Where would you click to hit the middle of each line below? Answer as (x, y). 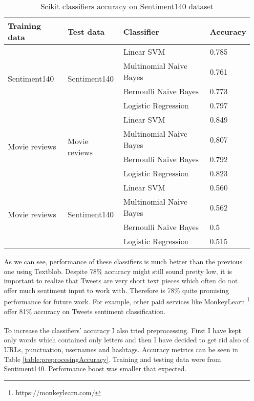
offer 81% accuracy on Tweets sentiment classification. (85, 311)
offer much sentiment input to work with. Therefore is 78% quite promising (116, 290)
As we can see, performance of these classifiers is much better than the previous (123, 261)
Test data (86, 31)
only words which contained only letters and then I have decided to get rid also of (127, 340)
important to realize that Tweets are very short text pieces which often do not (121, 281)
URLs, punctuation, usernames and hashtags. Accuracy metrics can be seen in (121, 349)
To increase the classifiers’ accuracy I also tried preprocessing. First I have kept (123, 330)
